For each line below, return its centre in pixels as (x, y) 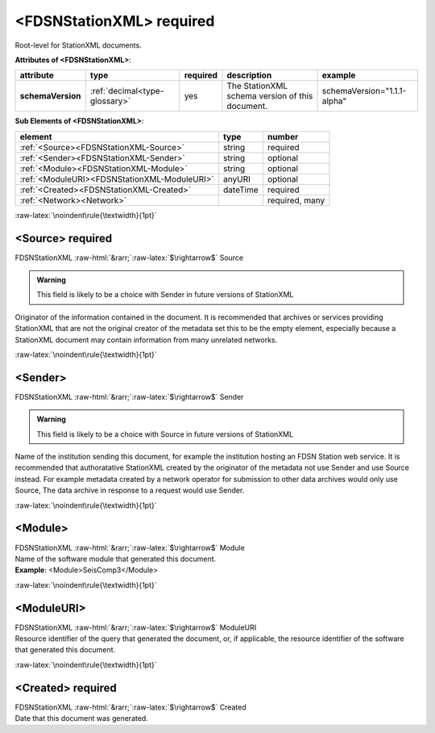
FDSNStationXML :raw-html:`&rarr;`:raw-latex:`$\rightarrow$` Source (129, 258)
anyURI (237, 179)
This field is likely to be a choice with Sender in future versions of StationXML (165, 295)
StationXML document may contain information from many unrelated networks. (146, 340)
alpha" (334, 101)
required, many (296, 200)
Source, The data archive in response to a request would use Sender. (130, 490)
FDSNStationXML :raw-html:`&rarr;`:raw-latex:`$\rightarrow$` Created (131, 707)
